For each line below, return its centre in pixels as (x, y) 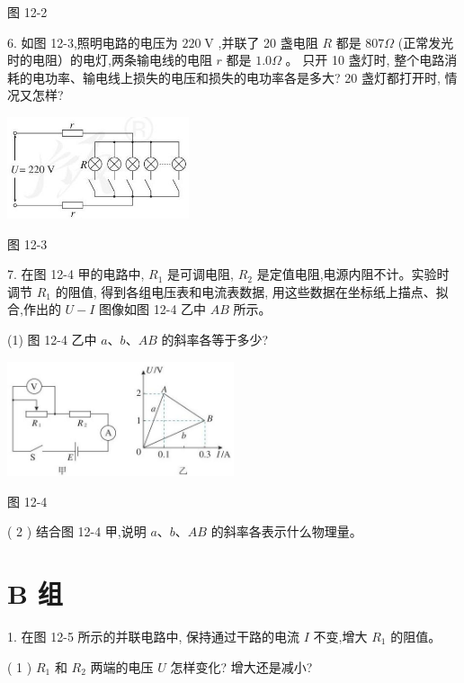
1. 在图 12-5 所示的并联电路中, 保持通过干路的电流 (154, 636)
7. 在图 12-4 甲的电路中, (76, 274)
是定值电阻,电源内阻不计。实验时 (353, 274)
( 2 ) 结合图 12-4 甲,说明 (77, 531)
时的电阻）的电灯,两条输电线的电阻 (110, 60)
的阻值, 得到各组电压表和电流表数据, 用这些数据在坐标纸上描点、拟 (252, 291)
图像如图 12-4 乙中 (153, 309)
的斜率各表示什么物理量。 (286, 531)
